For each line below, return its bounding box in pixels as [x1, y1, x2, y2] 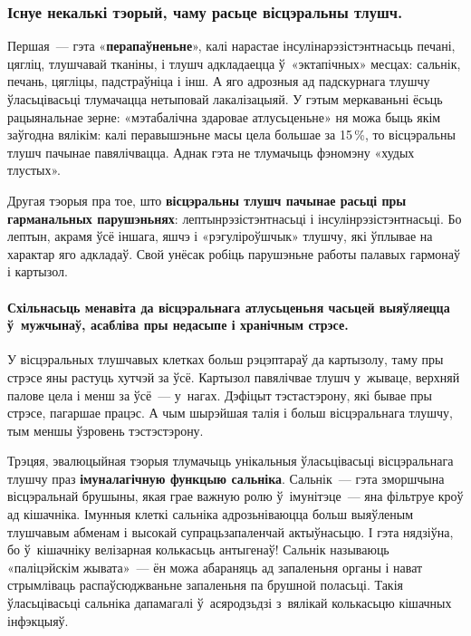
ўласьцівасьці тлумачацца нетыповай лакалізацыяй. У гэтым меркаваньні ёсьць [7, 90, 443, 108]
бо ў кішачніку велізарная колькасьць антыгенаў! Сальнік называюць [7, 540, 389, 559]
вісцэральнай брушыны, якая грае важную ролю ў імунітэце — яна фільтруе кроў [7, 487, 464, 506]
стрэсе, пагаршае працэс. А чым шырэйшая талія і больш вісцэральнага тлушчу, [7, 403, 454, 422]
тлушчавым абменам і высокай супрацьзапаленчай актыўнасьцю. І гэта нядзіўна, [7, 522, 454, 541]
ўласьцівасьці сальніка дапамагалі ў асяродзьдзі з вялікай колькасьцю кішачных [7, 593, 452, 612]
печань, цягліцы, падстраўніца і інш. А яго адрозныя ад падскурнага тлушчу [7, 72, 430, 91]
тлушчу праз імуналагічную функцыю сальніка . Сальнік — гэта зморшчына [7, 468, 445, 487]
